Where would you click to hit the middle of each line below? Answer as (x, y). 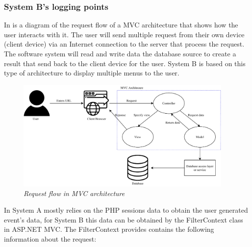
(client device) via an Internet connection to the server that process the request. (124, 44)
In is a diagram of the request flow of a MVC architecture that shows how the (121, 25)
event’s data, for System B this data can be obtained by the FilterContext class (124, 219)
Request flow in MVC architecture (74, 193)
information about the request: (50, 238)
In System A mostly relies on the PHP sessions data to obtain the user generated (126, 210)
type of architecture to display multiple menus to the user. (92, 73)
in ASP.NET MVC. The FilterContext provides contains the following (109, 229)
